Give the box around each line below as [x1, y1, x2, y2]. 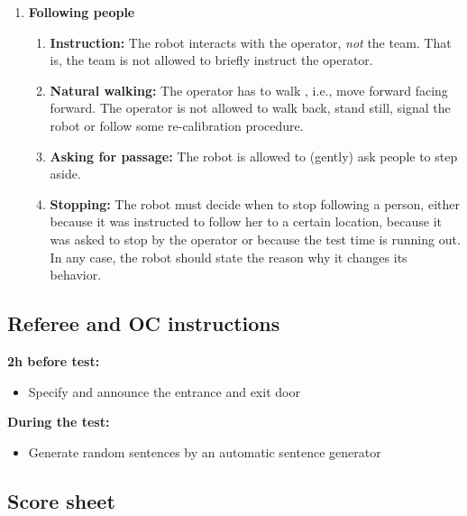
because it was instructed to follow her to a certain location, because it [50, 212, 442, 231]
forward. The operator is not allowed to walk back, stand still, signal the [50, 98, 451, 117]
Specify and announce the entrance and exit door [28, 382, 300, 401]
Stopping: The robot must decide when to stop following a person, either [50, 194, 460, 213]
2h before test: [7, 351, 100, 370]
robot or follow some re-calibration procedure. [50, 115, 304, 134]
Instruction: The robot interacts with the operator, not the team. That [50, 32, 452, 51]
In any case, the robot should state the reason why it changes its [50, 247, 407, 266]
